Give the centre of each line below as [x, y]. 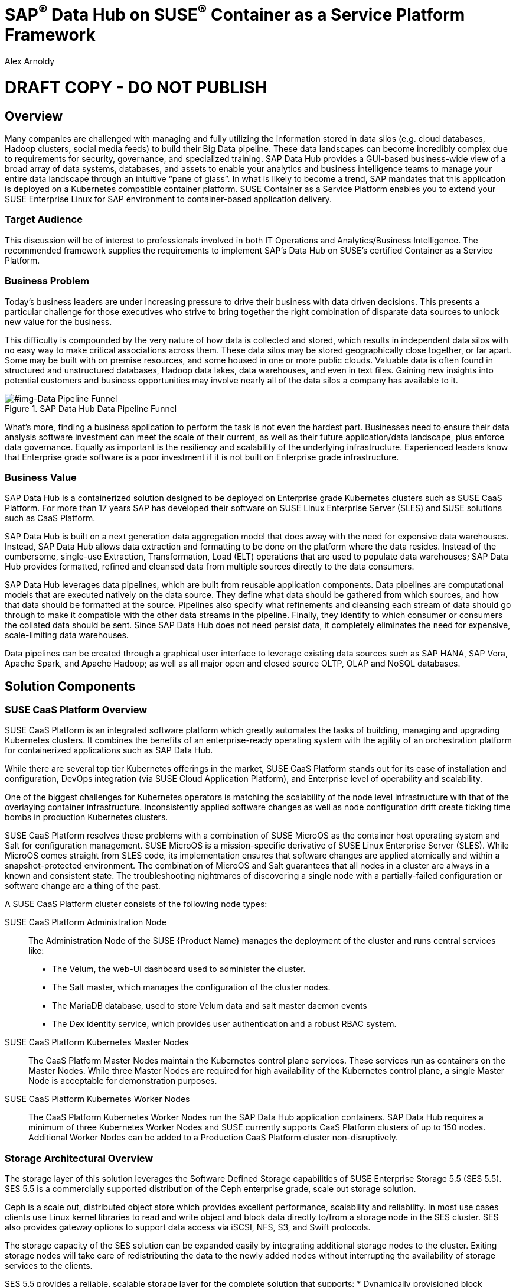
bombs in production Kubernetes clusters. [86, 817]
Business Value [41, 477]
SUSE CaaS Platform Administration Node [86, 922]
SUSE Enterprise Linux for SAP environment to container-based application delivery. [169, 199]
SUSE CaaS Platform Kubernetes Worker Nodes [97, 1099]
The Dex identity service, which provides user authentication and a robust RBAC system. [224, 1024]
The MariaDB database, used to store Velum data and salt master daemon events [210, 1006]
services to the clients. [49, 1266]
